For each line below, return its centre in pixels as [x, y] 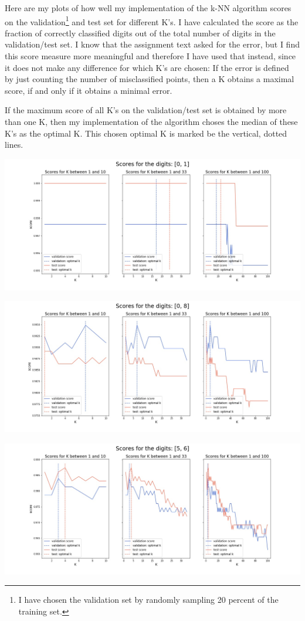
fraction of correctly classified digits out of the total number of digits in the [140, 33]
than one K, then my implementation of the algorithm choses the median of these [151, 121]
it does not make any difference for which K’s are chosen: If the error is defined [147, 67]
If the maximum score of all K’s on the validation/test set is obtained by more [146, 110]
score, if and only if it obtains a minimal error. [89, 90]
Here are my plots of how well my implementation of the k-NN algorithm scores [148, 8]
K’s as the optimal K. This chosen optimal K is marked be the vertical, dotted [146, 133]
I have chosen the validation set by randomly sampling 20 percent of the [148, 600]
